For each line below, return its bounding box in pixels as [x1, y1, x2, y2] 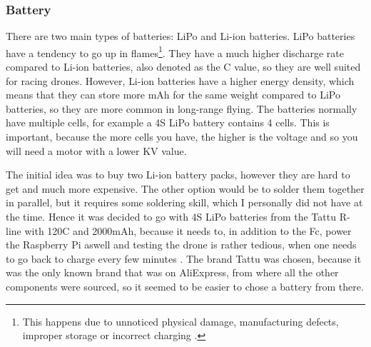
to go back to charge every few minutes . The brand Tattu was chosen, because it [6, 251, 362, 266]
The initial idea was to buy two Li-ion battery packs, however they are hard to [6, 167, 350, 182]
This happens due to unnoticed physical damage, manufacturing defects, [22, 313, 339, 328]
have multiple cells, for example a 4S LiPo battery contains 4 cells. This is [6, 115, 330, 130]
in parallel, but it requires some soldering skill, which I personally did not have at [6, 195, 363, 210]
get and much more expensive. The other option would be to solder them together [6, 181, 365, 196]
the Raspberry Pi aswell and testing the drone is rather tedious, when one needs [6, 237, 357, 252]
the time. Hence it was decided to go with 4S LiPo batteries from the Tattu [6, 209, 336, 223]
